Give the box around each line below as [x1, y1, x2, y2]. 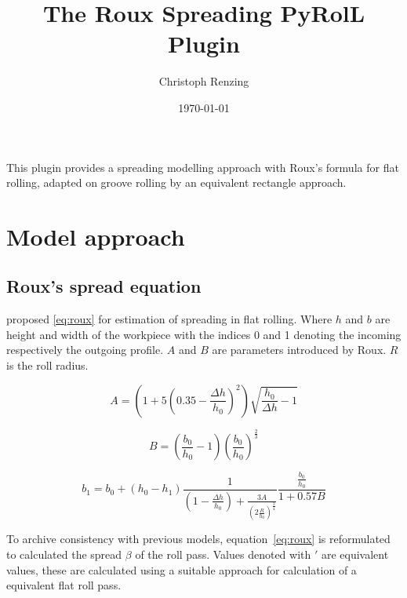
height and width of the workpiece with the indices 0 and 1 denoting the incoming [6, 326, 402, 342]
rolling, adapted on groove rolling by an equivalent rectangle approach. [6, 174, 347, 191]
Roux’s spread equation [6, 274, 202, 298]
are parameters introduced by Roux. [212, 341, 387, 358]
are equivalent [321, 546, 389, 563]
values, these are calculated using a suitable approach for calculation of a [6, 561, 357, 578]
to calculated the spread [6, 546, 122, 563]
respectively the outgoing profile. [6, 341, 164, 358]
